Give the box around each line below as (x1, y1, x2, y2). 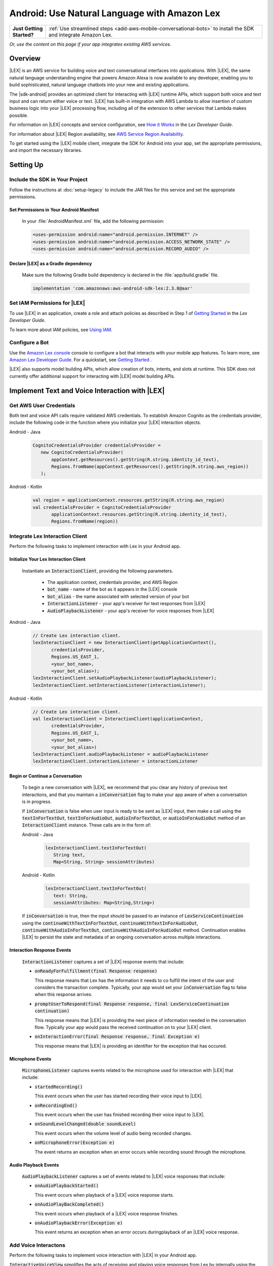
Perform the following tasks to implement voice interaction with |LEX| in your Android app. (9, 1252, 197, 1258)
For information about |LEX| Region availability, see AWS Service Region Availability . (9, 131, 185, 137)
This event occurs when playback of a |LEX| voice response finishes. (34, 1210, 179, 1216)
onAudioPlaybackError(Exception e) (34, 1220, 123, 1225)
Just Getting (12, 25, 43, 32)
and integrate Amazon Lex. (48, 31, 113, 38)
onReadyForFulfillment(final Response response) (34, 968, 158, 974)
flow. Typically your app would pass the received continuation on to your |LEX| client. (34, 1024, 212, 1030)
